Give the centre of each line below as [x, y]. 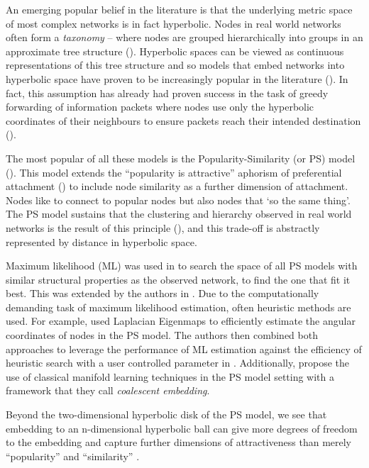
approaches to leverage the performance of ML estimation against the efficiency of [184, 349]
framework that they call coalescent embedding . [108, 390]
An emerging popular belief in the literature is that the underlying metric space [179, 9]
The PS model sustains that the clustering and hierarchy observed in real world [179, 214]
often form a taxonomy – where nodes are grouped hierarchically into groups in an [184, 37]
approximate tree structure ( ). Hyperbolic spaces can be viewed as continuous [175, 51]
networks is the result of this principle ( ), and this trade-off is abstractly [163, 227]
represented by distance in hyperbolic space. [101, 241]
